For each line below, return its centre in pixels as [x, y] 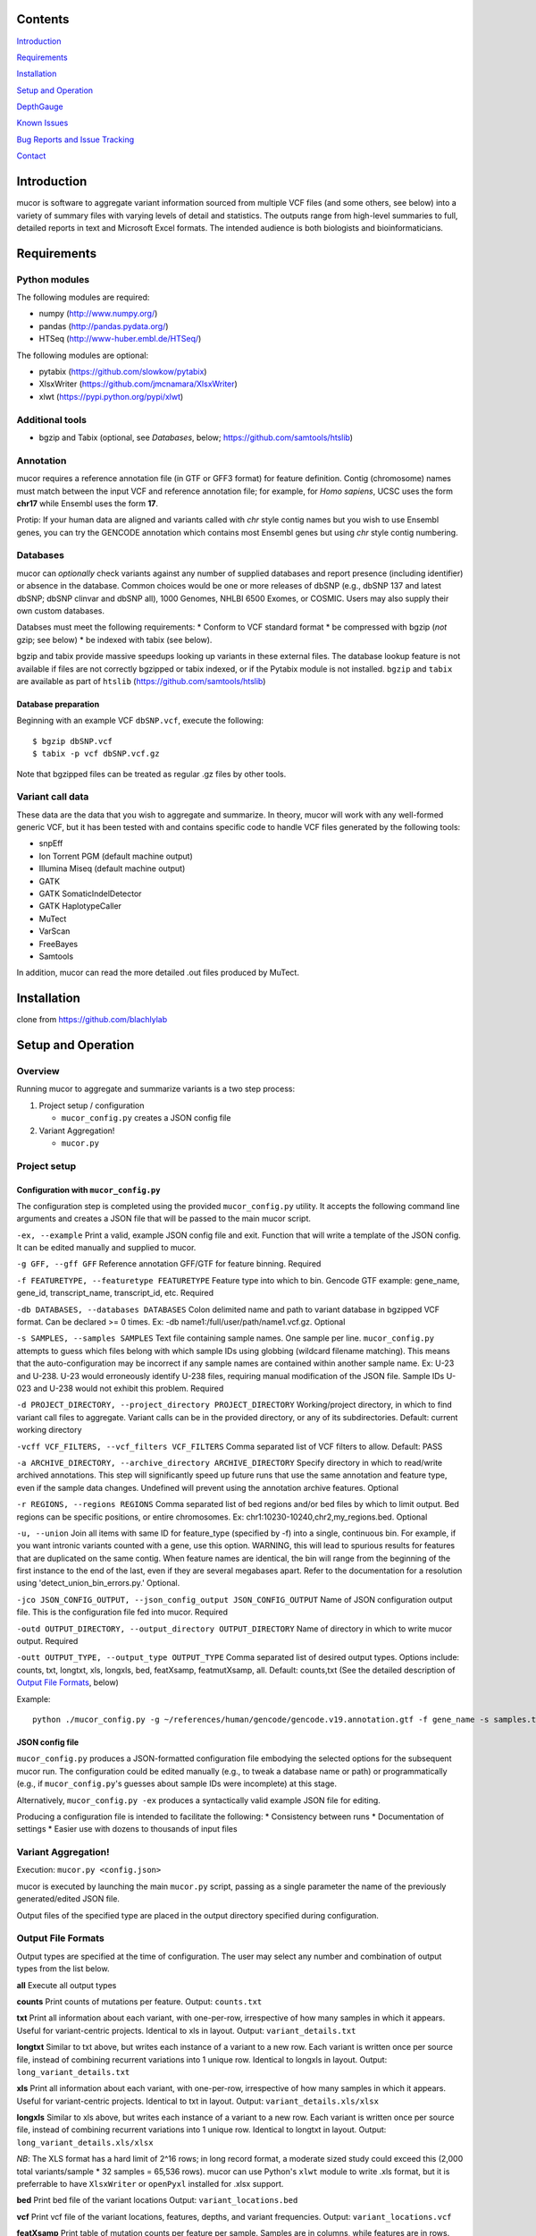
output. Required [47, 1641]
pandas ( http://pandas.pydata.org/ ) [104, 326]
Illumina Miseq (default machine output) [112, 868]
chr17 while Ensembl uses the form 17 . [88, 503]
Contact [31, 156]
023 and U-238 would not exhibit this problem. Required [120, 1388]
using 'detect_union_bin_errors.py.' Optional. [98, 1583]
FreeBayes [59, 944]
